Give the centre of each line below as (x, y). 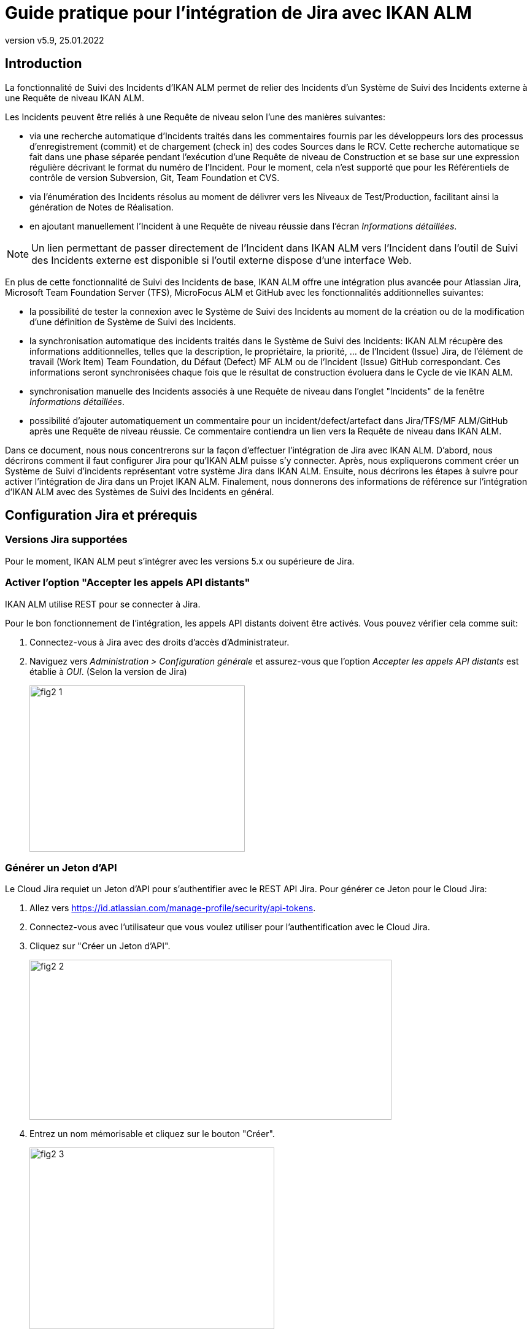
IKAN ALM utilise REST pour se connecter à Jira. (103, 604)
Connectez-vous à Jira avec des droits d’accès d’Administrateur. (160, 642)
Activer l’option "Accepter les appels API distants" (128, 583)
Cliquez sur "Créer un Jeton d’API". (100, 946)
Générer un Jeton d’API (61, 867)
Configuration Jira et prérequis (101, 515)
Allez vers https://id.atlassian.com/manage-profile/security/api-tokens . (173, 908)
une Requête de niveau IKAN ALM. (75, 98)
